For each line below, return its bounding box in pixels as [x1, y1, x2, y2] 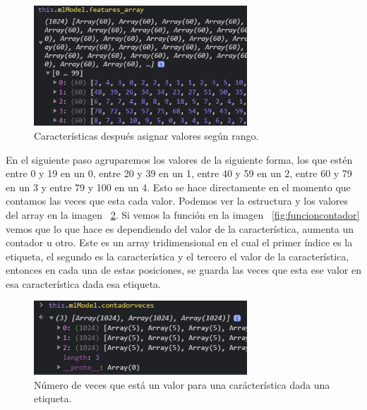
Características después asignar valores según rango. [34, 128, 259, 143]
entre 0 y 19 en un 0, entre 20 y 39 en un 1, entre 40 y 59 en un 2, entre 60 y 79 [6, 166, 352, 181]
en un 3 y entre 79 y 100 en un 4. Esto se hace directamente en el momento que [6, 179, 351, 194]
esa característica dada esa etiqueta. [6, 276, 161, 291]
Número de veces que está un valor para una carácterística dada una [34, 377, 330, 392]
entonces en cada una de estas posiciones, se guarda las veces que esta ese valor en [6, 263, 361, 277]
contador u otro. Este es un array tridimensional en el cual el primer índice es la [6, 235, 353, 250]
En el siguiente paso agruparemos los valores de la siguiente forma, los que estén [6, 152, 353, 167]
